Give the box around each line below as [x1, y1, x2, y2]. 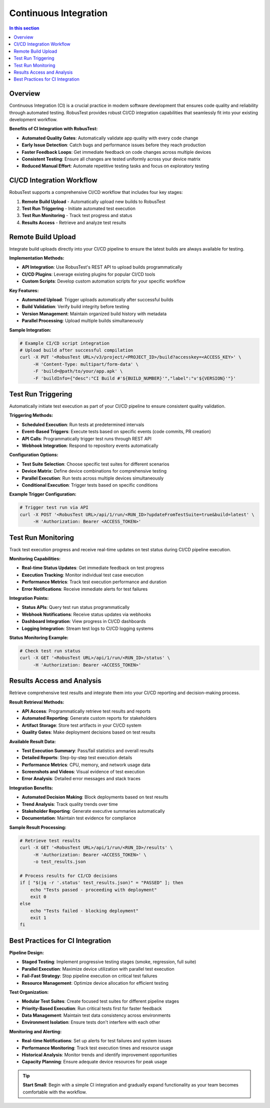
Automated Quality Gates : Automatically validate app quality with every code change [21, 135, 198, 141]
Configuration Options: [9, 452, 58, 458]
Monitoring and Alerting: [9, 1028, 62, 1034]
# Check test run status [19, 648, 81, 653]
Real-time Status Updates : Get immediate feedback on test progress [21, 565, 164, 571]
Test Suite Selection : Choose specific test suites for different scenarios [21, 461, 169, 467]
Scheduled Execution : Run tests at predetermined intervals [21, 421, 144, 427]
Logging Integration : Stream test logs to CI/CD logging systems [21, 625, 153, 631]
